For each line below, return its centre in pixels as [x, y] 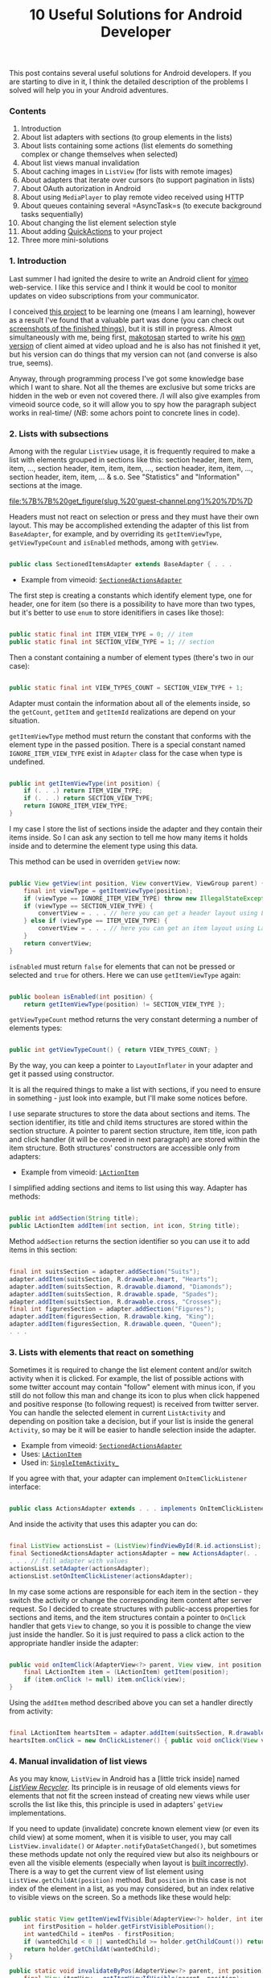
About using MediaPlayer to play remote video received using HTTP [132, 197]
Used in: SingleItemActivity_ [70, 1463]
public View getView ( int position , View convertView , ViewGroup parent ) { [137, 883]
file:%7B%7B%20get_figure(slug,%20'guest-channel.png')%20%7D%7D [131, 501]
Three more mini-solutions [65, 240]
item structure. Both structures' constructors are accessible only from [125, 1148]
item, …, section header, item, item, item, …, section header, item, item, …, [131, 469]
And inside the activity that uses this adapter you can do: [103, 1524]
